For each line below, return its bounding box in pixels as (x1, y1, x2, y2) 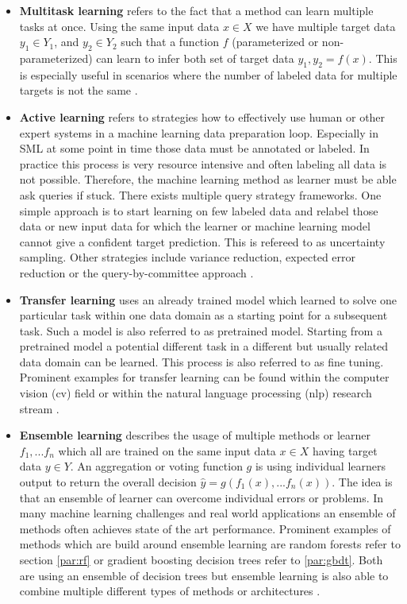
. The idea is (332, 474, 393, 490)
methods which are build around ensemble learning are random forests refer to (19, 536, 401, 552)
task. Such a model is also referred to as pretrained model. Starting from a (19, 322, 382, 339)
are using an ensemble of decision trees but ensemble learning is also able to (19, 567, 389, 583)
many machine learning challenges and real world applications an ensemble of (19, 505, 396, 521)
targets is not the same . (19, 82, 138, 99)
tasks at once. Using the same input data (19, 17, 220, 34)
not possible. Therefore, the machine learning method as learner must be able (19, 171, 397, 188)
